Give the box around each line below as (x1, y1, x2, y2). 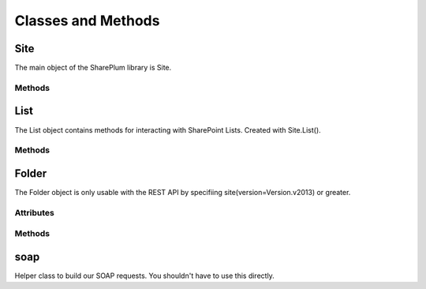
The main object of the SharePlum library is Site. (14, 63, 172, 73)
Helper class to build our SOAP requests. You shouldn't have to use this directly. (14, 271, 275, 280)
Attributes (14, 207, 54, 218)
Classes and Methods (14, 12, 160, 29)
